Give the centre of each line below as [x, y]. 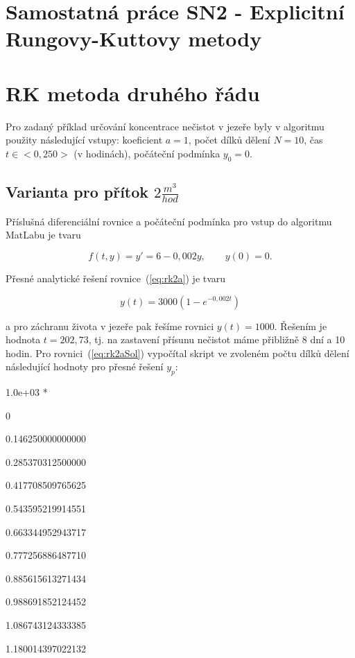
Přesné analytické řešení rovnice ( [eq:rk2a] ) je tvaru [116, 278]
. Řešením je [301, 326]
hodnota [23, 339]
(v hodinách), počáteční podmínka [147, 153]
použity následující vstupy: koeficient [84, 140]
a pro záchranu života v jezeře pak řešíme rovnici [110, 326]
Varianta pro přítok [77, 192]
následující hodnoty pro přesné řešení [85, 366]
